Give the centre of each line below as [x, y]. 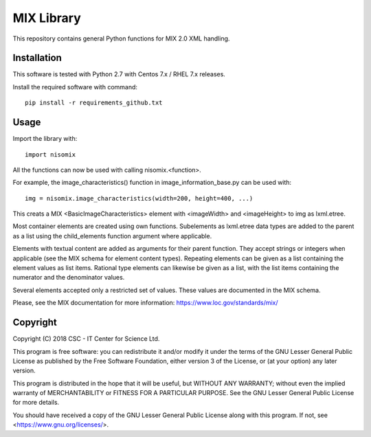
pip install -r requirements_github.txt [94, 103]
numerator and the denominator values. [69, 278]
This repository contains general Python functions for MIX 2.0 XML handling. [121, 38]
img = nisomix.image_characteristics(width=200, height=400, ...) [139, 198]
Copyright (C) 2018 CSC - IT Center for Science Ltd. [86, 339]
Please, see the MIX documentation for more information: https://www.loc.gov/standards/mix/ [145, 303]
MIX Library [47, 18]
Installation [37, 58]
